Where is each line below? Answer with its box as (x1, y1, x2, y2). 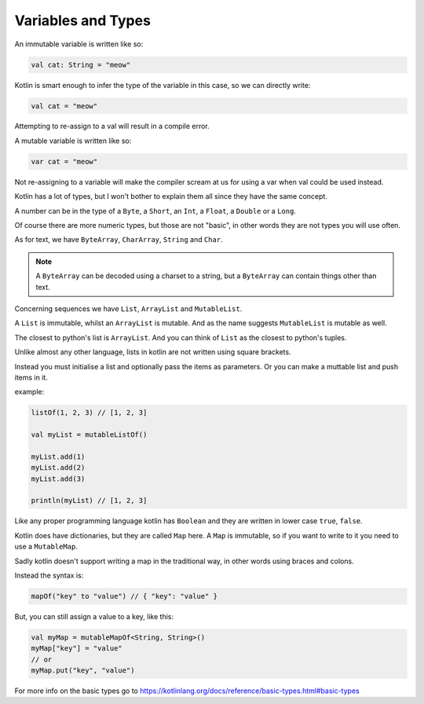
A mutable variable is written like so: (14, 136, 132, 145)
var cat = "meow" (31, 157, 98, 166)
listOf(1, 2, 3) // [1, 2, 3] (31, 409, 148, 417)
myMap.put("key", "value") (31, 666, 135, 675)
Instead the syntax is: (14, 570, 84, 580)
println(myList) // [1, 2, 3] (31, 496, 148, 505)
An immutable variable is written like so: (14, 39, 144, 49)
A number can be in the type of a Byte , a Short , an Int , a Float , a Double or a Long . (14, 206, 296, 215)
